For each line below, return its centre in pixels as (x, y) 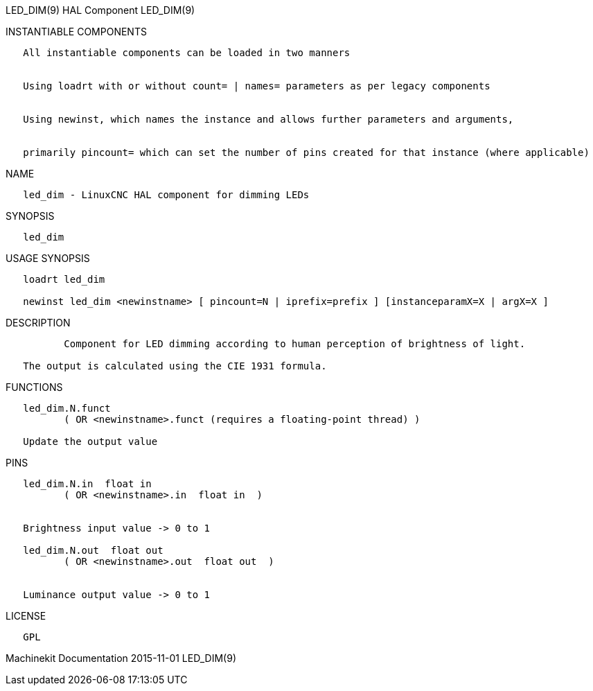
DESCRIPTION (38, 323)
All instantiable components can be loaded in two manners (187, 53)
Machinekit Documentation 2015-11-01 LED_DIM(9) (121, 658)
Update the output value (90, 441)
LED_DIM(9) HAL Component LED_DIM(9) (100, 10)
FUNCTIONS (34, 387)
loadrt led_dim (64, 279)
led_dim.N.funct (67, 408)
